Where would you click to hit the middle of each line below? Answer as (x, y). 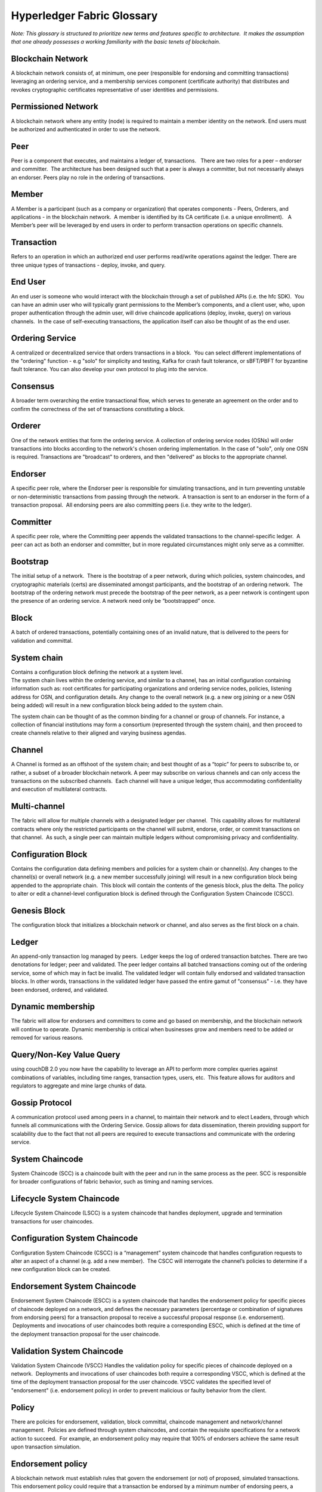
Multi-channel (38, 807)
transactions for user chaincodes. (52, 1221)
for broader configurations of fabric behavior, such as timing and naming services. (112, 1182)
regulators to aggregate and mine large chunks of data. (79, 1086)
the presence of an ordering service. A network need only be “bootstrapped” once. (113, 601)
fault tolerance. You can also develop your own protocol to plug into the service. (109, 369)
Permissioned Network (55, 107)
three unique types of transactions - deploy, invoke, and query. (89, 265)
